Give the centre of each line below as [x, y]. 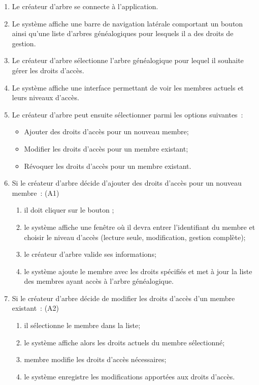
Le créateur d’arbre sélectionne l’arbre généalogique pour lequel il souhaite [128, 60]
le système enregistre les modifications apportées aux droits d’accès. [129, 376]
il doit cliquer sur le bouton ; [69, 210]
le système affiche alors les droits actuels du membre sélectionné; [124, 342]
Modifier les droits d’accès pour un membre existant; [106, 148]
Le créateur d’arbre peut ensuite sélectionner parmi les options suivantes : [127, 114]
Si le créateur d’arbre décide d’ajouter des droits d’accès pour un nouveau [127, 183]
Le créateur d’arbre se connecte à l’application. [85, 6]
